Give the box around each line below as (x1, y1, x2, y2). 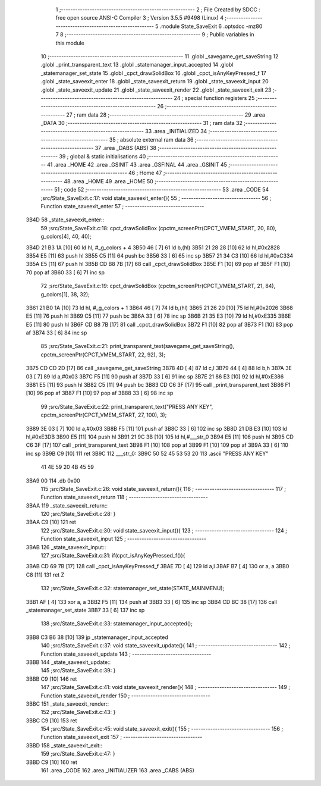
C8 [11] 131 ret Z (26, 571, 65, 578)
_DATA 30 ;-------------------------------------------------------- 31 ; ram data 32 (40, 120, 243, 127)
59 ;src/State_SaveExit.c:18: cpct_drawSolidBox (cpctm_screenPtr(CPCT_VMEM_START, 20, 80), (40, 224, 277, 231)
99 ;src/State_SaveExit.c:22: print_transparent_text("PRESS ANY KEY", (40, 403, 213, 410)
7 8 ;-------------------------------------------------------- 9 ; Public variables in (55, 31, 254, 38)
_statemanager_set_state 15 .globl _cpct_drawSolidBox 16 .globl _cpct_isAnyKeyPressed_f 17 (40, 69, 267, 77)
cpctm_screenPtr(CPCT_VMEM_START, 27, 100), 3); (40, 411, 167, 419)
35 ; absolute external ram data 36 (109, 136, 194, 143)
